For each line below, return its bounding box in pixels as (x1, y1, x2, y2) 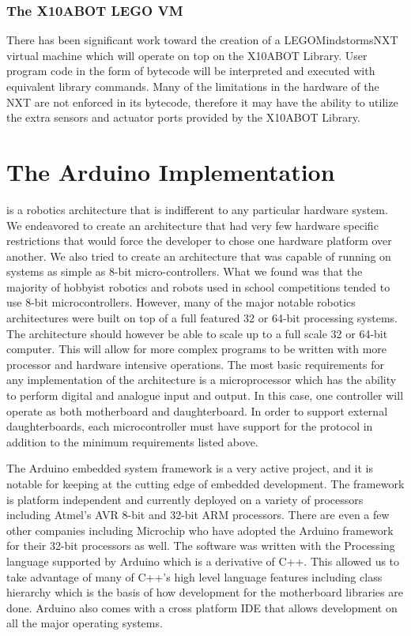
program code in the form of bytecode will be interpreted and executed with (6, 62, 375, 79)
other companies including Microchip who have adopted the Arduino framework (6, 521, 394, 538)
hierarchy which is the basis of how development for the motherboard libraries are (6, 584, 403, 600)
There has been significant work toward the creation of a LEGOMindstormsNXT (6, 32, 398, 48)
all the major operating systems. (6, 615, 163, 631)
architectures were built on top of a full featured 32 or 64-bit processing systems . (6, 310, 398, 326)
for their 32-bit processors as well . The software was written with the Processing (6, 537, 395, 554)
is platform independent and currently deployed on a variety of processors (6, 491, 364, 507)
